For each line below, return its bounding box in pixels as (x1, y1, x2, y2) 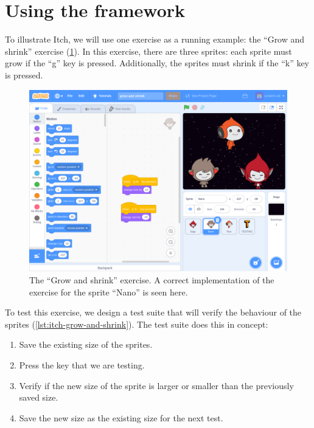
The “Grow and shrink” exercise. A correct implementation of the (29, 274, 274, 286)
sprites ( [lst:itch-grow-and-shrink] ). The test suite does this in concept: (5, 317, 268, 330)
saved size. (19, 391, 58, 404)
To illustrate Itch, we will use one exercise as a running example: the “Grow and (5, 33, 305, 46)
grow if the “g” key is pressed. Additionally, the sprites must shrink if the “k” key (5, 57, 310, 69)
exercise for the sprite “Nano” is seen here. (29, 285, 188, 298)
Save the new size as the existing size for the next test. (19, 411, 223, 424)
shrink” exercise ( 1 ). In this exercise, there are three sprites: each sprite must (5, 44, 292, 57)
